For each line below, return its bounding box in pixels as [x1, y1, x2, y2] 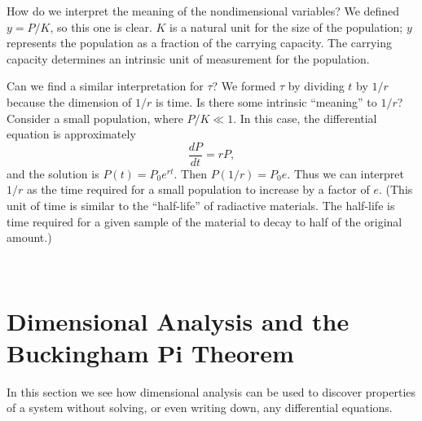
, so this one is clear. [50, 18, 152, 35]
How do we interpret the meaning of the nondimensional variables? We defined [7, 2, 400, 19]
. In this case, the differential [233, 109, 377, 126]
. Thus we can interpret [287, 164, 404, 182]
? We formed [212, 77, 276, 94]
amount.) [7, 229, 52, 246]
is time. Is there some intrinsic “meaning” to [156, 93, 377, 110]
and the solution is [7, 164, 99, 182]
